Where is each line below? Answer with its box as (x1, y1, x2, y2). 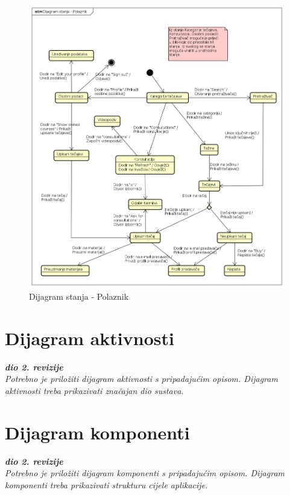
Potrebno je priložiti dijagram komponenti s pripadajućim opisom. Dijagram (5, 467, 285, 479)
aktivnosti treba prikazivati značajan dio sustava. (5, 384, 184, 396)
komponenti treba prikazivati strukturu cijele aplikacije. (5, 478, 208, 491)
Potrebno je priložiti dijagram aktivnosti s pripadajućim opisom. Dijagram (5, 372, 278, 385)
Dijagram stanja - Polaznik (29, 290, 129, 302)
